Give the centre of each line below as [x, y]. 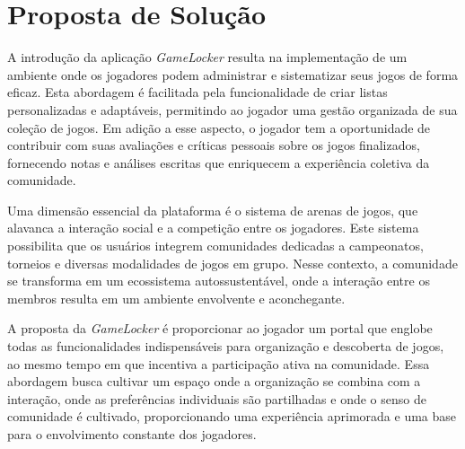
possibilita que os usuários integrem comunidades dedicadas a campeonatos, [215, 246]
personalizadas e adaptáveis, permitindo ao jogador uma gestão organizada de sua [232, 109]
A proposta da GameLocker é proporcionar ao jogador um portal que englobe [220, 328]
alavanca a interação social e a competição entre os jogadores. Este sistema [213, 228]
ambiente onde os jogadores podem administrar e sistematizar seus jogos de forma [233, 74]
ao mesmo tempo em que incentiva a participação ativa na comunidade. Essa [219, 363]
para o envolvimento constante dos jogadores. [132, 434]
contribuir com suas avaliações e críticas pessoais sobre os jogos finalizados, [214, 145]
